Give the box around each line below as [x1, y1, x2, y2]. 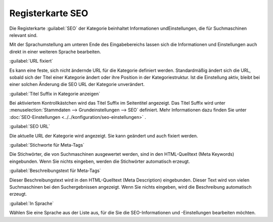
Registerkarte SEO [9, 8, 88, 19]
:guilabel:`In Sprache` [9, 200, 54, 206]
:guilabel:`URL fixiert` [9, 58, 53, 64]
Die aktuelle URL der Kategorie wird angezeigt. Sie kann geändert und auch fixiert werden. [9, 132, 198, 139]
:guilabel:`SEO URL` [9, 123, 51, 129]
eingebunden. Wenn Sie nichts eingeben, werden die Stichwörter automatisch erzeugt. [9, 158, 190, 164]
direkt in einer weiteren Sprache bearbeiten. [9, 49, 101, 55]
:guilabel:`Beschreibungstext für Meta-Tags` [9, 167, 101, 174]
